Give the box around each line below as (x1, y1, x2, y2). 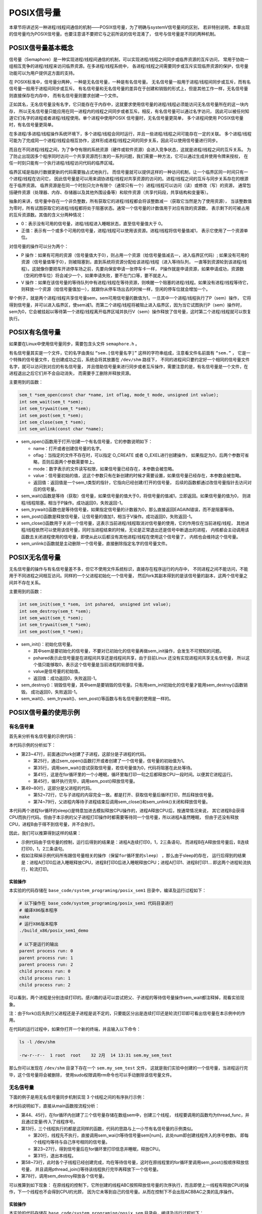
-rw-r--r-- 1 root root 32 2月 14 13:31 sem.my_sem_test (19, 1053, 172, 1058)
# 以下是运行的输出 (19, 941, 59, 947)
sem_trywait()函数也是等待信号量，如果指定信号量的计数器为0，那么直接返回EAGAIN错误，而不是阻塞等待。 (21, 506, 237, 512)
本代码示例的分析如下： (9, 742, 56, 748)
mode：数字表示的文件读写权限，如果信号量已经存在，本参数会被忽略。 (33, 466, 177, 472)
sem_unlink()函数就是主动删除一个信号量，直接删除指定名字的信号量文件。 (21, 540, 170, 546)
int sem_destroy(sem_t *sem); (19, 608, 91, 614)
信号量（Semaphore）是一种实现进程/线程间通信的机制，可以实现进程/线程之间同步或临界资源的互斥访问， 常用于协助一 (9, 56, 249, 62)
